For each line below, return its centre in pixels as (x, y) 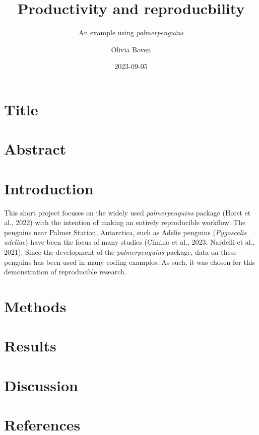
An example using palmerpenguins (131, 32)
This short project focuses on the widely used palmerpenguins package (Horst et (127, 212)
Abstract (35, 149)
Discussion (41, 385)
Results (30, 346)
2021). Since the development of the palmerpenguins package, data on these (120, 251)
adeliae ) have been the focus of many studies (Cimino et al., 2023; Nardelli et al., (129, 242)
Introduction (49, 188)
